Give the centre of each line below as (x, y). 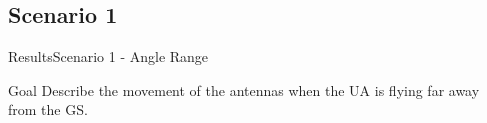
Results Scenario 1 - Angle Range (108, 56)
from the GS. (48, 109)
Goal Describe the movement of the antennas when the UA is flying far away (244, 89)
